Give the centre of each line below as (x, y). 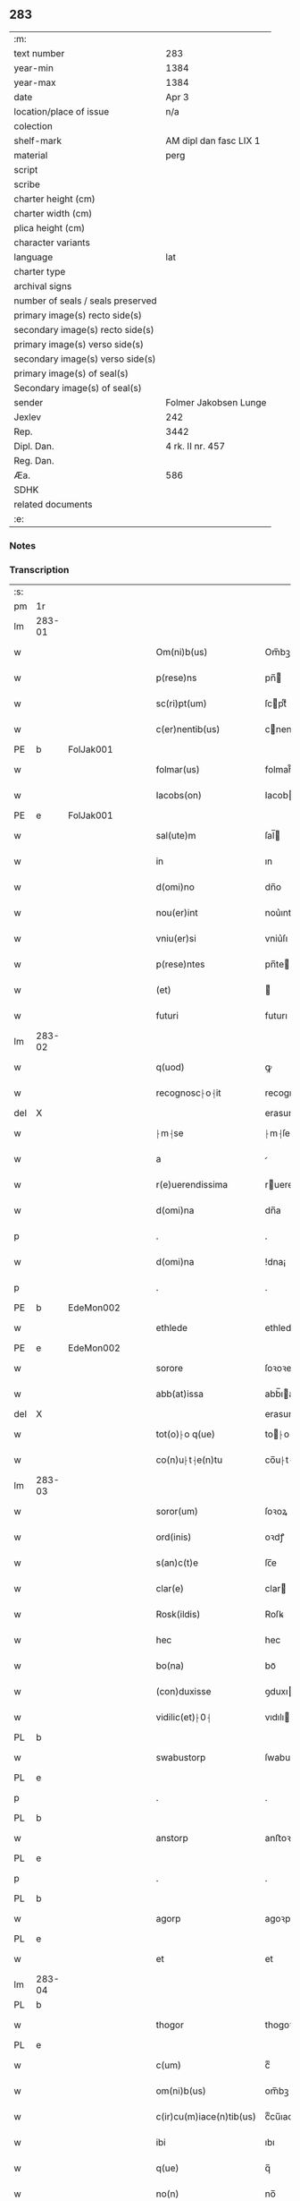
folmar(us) (178, 770)
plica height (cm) (50, 227)
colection (33, 126)
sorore (170, 1369)
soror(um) (177, 1512)
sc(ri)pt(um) (181, 704)
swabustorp (181, 1758)
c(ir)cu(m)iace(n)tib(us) (206, 2117)
